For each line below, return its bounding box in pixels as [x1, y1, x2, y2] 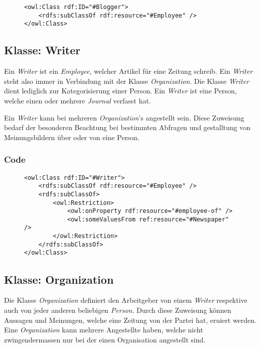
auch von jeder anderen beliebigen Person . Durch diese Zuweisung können [4, 304, 231, 315]
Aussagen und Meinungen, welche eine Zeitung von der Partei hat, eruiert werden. [4, 314, 256, 325]
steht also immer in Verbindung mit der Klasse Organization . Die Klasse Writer [4, 75, 249, 86]
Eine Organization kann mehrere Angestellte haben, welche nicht [4, 324, 203, 335]
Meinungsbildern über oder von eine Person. [4, 132, 140, 142]
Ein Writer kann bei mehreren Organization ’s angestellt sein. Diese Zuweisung [4, 112, 244, 123]
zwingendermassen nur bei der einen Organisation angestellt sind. [4, 334, 206, 344]
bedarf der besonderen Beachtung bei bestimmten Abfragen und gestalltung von [4, 122, 251, 133]
